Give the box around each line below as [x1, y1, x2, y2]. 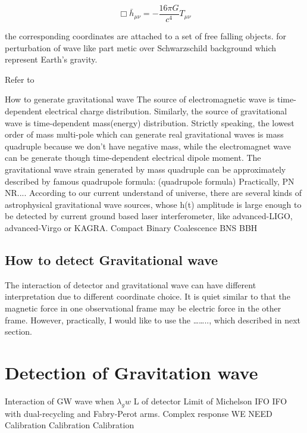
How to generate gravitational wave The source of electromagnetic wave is [5, 93, 275, 105]
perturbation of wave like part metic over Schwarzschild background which [5, 41, 277, 54]
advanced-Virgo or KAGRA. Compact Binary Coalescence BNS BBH [5, 221, 258, 233]
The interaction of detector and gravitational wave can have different [5, 278, 256, 291]
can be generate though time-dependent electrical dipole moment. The [5, 151, 261, 164]
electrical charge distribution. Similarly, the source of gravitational [45, 105, 287, 117]
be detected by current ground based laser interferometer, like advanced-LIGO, [5, 210, 293, 222]
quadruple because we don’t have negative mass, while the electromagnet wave [5, 139, 291, 152]
